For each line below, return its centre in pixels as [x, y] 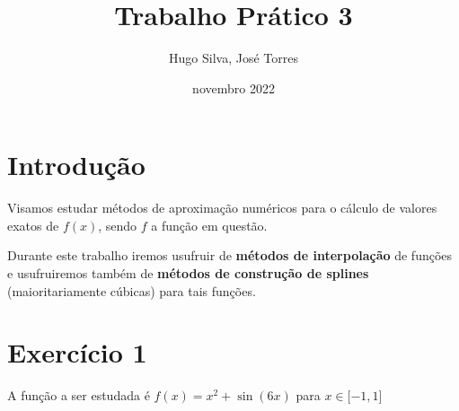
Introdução [76, 165]
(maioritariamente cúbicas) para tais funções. [132, 290]
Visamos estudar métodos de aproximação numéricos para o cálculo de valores [222, 208]
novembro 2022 [234, 87]
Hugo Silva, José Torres [234, 58]
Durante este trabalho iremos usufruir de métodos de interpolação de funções [230, 255]
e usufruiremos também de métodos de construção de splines [188, 273]
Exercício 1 [77, 352]
